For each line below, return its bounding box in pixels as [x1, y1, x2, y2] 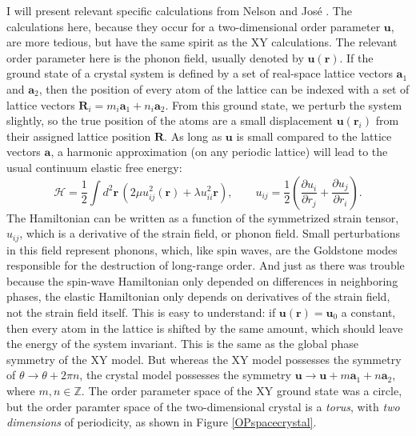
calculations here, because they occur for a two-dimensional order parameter [6, 18, 381, 34]
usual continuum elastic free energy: [6, 158, 182, 175]
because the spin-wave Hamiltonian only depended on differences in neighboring [6, 272, 398, 289]
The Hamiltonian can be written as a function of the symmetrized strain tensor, [6, 209, 399, 226]
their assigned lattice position [6, 127, 151, 144]
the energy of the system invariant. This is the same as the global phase [6, 335, 359, 352]
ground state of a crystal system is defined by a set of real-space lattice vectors [6, 65, 393, 82]
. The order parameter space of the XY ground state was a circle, [81, 382, 402, 398]
